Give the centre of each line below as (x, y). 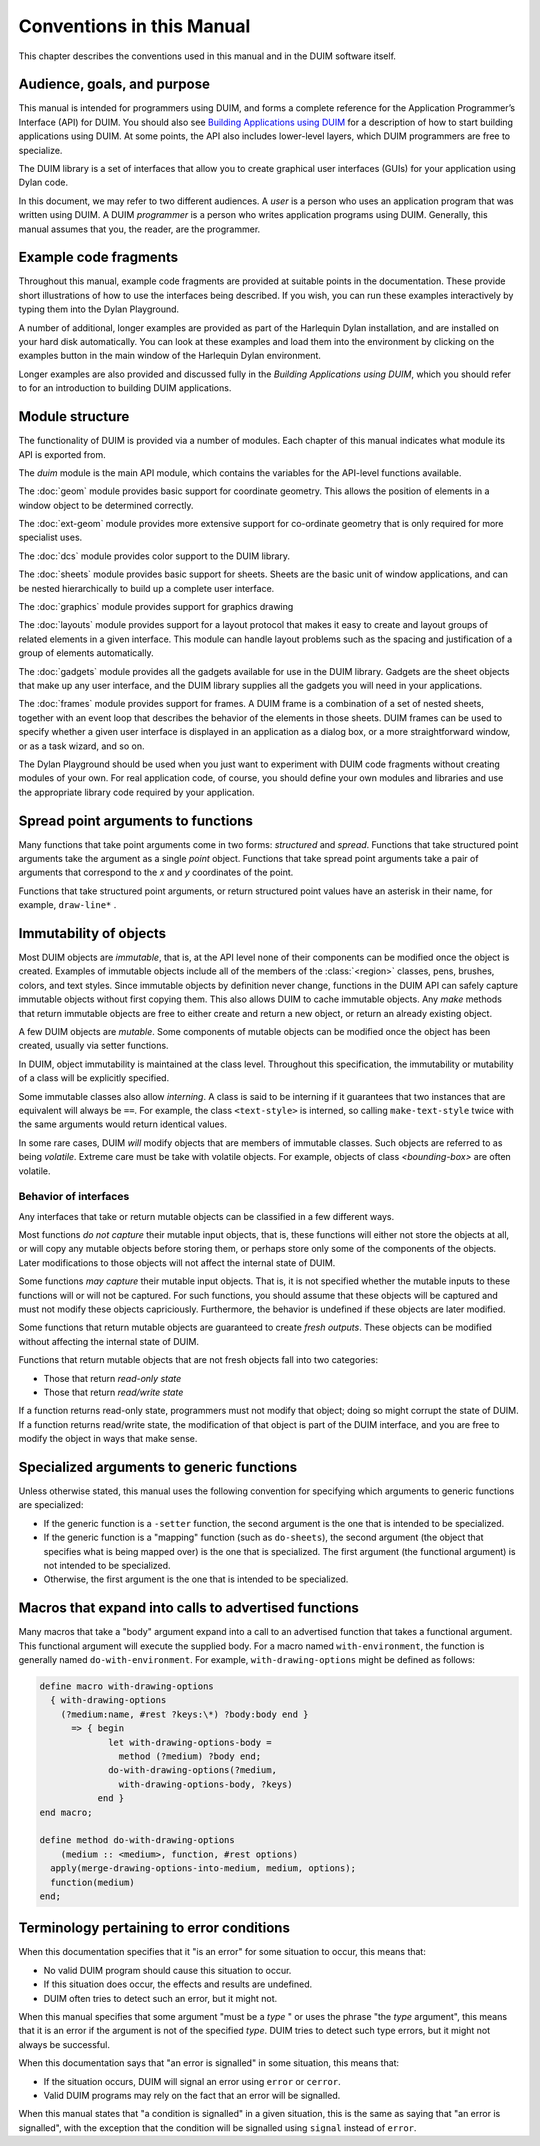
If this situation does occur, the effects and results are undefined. (178, 1984)
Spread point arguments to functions (136, 820)
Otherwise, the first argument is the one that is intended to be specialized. (196, 1579)
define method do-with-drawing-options (137, 1840)
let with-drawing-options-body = (190, 1742)
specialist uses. (50, 537)
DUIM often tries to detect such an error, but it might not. (160, 1998)
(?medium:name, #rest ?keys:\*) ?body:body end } (184, 1714)
